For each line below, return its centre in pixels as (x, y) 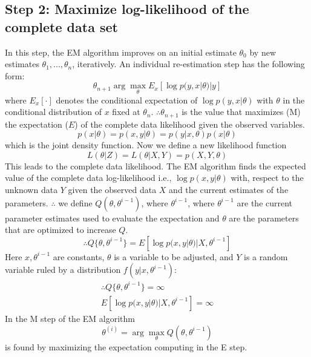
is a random (266, 256)
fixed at (126, 112)
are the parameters (264, 218)
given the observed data (112, 190)
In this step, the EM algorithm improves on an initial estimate (121, 52)
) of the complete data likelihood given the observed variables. (190, 124)
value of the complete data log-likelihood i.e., (88, 178)
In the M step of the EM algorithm (70, 318)
